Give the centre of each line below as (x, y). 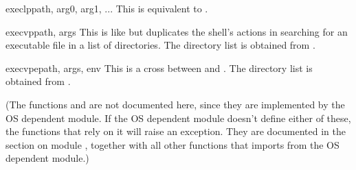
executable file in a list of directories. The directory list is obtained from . (160, 45)
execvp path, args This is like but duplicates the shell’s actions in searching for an (177, 31)
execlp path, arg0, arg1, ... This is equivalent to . (107, 8)
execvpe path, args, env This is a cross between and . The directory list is (159, 68)
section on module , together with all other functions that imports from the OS (173, 144)
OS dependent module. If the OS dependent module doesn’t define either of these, (178, 118)
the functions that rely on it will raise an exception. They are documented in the (176, 131)
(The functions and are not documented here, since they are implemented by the (175, 104)
